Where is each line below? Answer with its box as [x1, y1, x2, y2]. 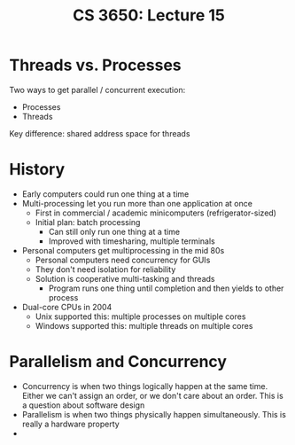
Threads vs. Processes [9, 55, 182, 75]
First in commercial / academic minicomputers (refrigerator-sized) [35, 207, 277, 218]
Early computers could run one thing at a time [21, 188, 190, 199]
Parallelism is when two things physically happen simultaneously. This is [21, 409, 286, 419]
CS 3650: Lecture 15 [72, 5, 226, 26]
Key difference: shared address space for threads [9, 128, 190, 138]
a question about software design [21, 400, 145, 410]
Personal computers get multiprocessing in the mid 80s [21, 245, 225, 255]
